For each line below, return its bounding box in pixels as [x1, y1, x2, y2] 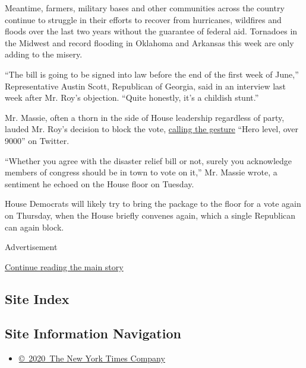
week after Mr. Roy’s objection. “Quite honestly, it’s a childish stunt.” [5, 91, 259, 104]
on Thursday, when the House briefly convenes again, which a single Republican [5, 209, 296, 221]
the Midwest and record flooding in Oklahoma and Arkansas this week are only [5, 36, 294, 49]
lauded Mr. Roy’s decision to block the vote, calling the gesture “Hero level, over [5, 123, 299, 135]
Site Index [5, 289, 70, 308]
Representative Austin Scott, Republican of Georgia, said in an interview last [5, 79, 286, 92]
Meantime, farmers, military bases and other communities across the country [5, 2, 285, 14]
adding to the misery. [5, 48, 83, 60]
